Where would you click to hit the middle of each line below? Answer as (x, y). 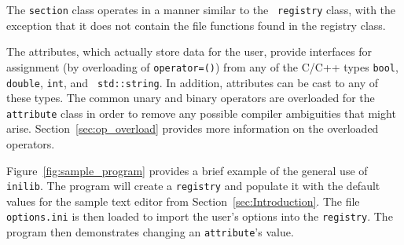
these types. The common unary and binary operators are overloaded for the (191, 98)
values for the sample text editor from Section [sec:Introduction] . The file (183, 201)
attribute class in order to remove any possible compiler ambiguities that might (201, 113)
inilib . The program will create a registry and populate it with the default (193, 186)
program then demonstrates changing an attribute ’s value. (150, 232)
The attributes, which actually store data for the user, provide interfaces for (189, 51)
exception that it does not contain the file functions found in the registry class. (196, 25)
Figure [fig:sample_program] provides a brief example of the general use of (187, 170)
